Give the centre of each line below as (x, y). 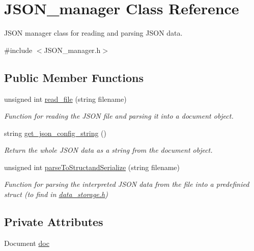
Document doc (27, 243)
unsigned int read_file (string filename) (65, 99)
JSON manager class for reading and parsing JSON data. (93, 33)
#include (18, 50)
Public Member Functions (74, 77)
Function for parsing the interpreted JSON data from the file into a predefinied (127, 184)
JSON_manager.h (72, 50)
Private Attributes (54, 222)
